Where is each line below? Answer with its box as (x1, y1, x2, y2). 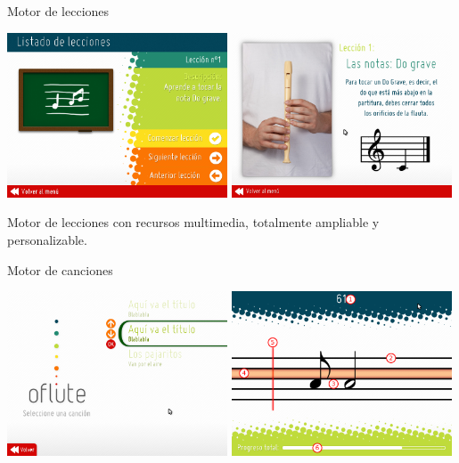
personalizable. (7, 230, 87, 248)
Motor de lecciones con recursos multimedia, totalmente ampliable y (7, 213, 380, 231)
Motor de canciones (7, 260, 113, 279)
